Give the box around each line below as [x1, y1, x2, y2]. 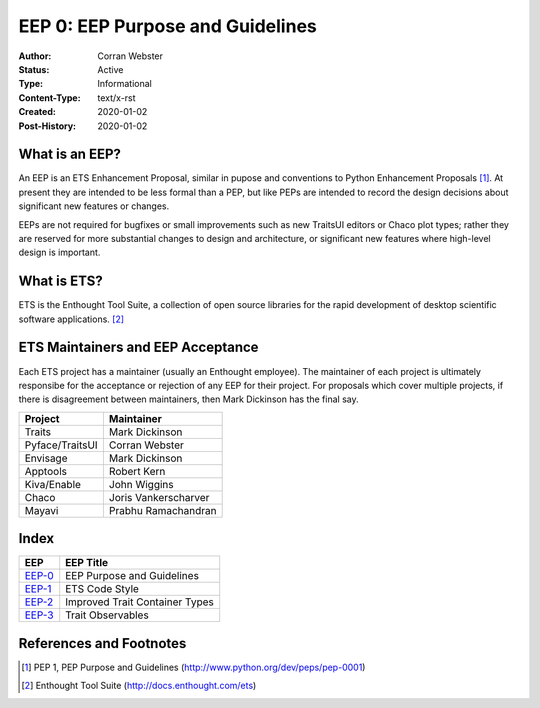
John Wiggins [108, 477, 174, 491]
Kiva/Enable [24, 477, 82, 491]
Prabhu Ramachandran [108, 503, 217, 517]
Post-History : [18, 120, 77, 132]
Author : [18, 50, 52, 62]
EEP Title [65, 556, 109, 570]
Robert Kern [108, 464, 166, 478]
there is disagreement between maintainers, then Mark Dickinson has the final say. [18, 393, 359, 405]
